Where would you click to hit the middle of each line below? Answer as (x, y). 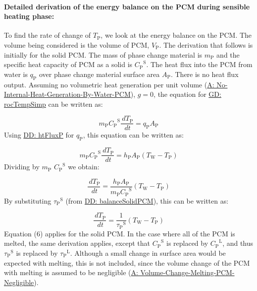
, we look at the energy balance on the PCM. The (176, 35)
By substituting (28, 200)
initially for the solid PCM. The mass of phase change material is (103, 54)
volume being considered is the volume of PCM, (77, 44)
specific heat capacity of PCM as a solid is (68, 64)
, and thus (238, 243)
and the (228, 54)
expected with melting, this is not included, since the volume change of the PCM (127, 262)
